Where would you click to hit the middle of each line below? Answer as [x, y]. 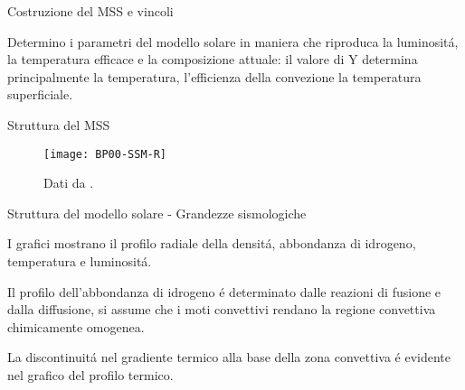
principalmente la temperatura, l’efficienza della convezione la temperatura [214, 76]
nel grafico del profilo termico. [90, 374]
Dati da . [69, 183]
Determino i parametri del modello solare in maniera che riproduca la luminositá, [233, 41]
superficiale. [40, 94]
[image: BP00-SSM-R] [105, 154]
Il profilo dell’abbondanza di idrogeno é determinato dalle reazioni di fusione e [224, 291]
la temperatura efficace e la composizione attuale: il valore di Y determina [213, 59]
